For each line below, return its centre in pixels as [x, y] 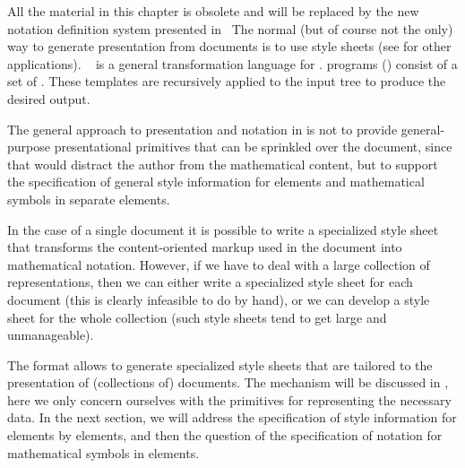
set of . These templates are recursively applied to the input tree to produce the [227, 81]
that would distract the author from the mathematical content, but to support [223, 164]
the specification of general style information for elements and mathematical [216, 182]
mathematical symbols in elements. [103, 452]
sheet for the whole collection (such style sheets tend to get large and [197, 317]
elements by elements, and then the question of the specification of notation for [225, 435]
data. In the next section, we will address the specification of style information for [232, 417]
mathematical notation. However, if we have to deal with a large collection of [219, 264]
